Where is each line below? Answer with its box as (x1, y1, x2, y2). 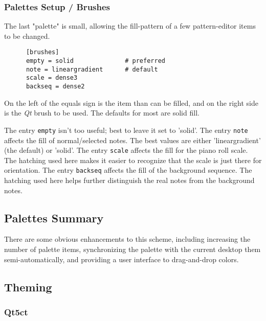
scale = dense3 (26, 74, 78, 82)
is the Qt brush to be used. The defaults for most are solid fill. (4, 107, 199, 118)
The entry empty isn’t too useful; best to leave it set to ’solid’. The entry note (4, 124, 248, 135)
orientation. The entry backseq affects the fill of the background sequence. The (4, 165, 252, 175)
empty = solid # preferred (26, 57, 165, 65)
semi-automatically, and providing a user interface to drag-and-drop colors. (4, 254, 239, 264)
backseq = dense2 (26, 83, 85, 90)
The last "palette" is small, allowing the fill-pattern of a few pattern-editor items (4, 20, 256, 31)
